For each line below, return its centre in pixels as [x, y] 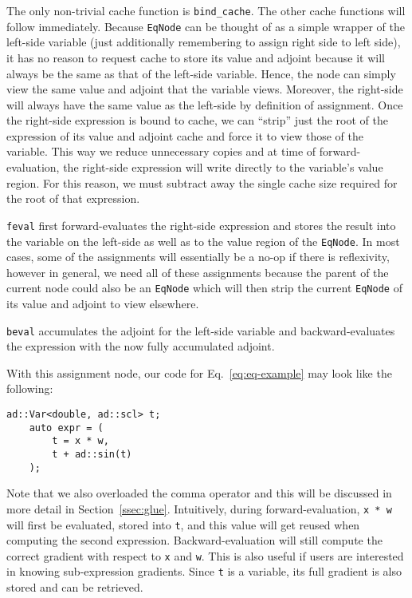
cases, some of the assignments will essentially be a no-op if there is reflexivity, [198, 257]
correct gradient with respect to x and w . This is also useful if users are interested [205, 555]
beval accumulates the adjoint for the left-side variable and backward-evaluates [201, 330]
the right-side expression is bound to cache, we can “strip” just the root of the [197, 120]
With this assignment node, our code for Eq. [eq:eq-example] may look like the [199, 372]
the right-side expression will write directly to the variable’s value [223, 167]
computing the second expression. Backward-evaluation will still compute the [194, 540]
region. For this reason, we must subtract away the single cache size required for [202, 182]
